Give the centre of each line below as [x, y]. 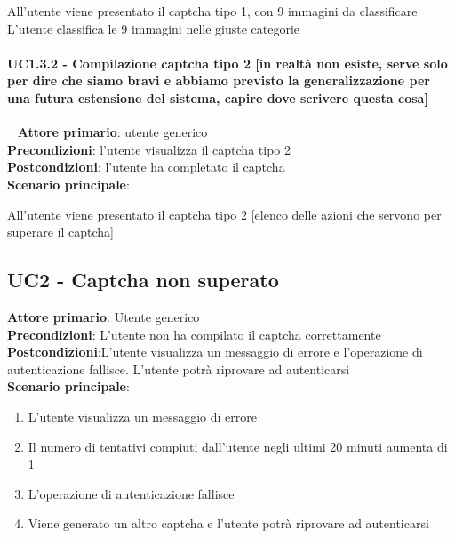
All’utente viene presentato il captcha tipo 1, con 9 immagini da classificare [212, 11]
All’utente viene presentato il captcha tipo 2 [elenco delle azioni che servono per [224, 214]
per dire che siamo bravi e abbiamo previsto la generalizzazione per [219, 80]
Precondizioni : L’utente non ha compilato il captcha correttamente [194, 334]
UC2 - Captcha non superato [143, 280]
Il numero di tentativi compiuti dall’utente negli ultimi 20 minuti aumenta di [238, 446]
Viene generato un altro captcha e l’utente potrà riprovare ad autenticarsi [228, 523]
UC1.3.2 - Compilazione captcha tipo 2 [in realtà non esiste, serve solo [227, 63]
